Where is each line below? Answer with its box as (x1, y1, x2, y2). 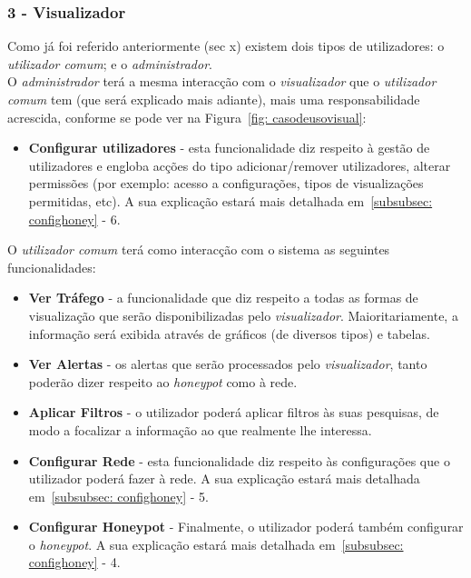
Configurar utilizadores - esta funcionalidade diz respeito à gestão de (28, 138, 430, 157)
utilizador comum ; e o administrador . (7, 54, 212, 73)
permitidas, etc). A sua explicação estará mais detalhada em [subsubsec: (28, 191, 433, 210)
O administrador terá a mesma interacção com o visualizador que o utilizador (7, 72, 437, 91)
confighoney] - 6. (28, 209, 121, 228)
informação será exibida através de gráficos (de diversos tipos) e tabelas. (28, 324, 430, 343)
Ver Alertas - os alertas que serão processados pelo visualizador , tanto (28, 354, 427, 374)
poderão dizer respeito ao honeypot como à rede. (28, 372, 298, 391)
